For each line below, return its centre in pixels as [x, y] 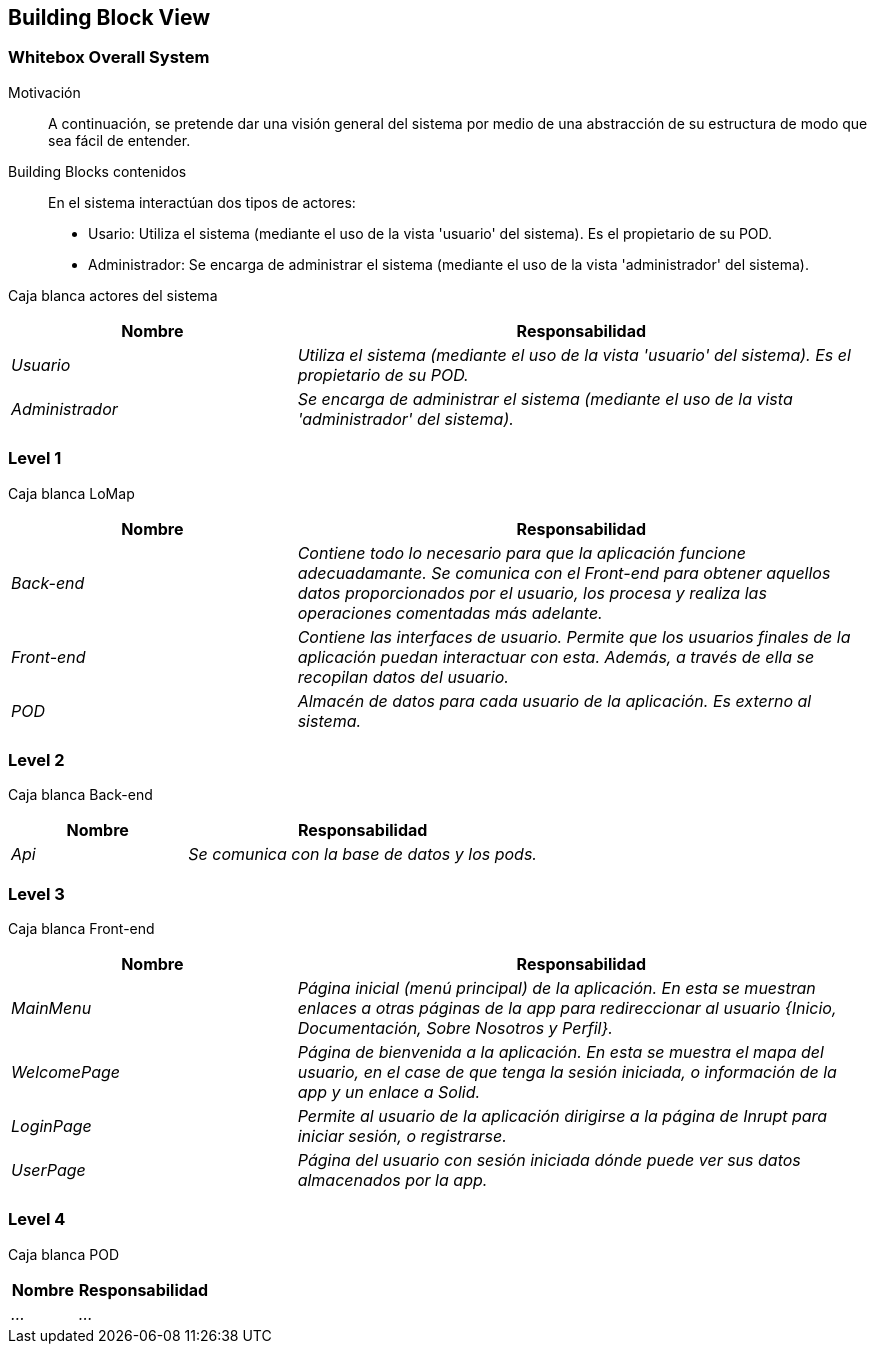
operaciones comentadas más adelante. [450, 612]
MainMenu [51, 1008]
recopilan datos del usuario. [403, 676]
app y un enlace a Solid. [389, 1092]
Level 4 [37, 1219]
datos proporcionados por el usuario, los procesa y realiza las [532, 592]
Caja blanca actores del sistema [113, 295]
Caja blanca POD [64, 1254]
